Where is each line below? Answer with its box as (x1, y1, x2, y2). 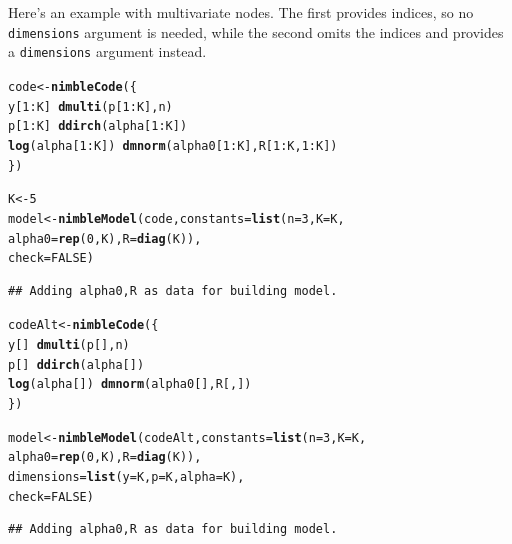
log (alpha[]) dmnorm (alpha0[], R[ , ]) (8, 377, 252, 392)
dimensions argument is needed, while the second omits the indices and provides (8, 21, 504, 42)
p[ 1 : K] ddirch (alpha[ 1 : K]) (8, 119, 188, 134)
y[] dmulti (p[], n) (8, 338, 130, 353)
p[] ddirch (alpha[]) (8, 357, 145, 372)
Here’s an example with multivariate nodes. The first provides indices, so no (8, 2, 474, 22)
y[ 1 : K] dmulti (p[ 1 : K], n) (8, 99, 173, 114)
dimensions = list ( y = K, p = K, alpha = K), (8, 470, 245, 484)
